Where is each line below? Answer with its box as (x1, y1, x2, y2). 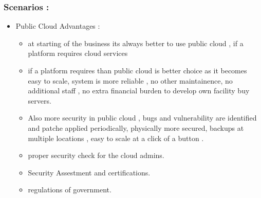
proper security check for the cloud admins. (28, 150, 164, 161)
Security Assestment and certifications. (28, 167, 151, 177)
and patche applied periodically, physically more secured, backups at (28, 122, 244, 133)
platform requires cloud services (28, 48, 128, 58)
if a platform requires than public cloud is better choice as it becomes (28, 65, 247, 75)
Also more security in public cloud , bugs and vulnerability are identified (28, 112, 257, 123)
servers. (28, 95, 51, 106)
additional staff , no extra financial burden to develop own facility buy (28, 85, 250, 96)
